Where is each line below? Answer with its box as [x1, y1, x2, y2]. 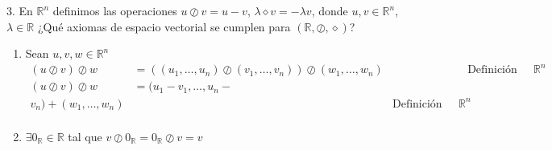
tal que [68, 128, 102, 144]
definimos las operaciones [52, 2, 177, 18]
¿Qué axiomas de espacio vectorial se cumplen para [37, 18, 291, 34]
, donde [311, 2, 348, 18]
